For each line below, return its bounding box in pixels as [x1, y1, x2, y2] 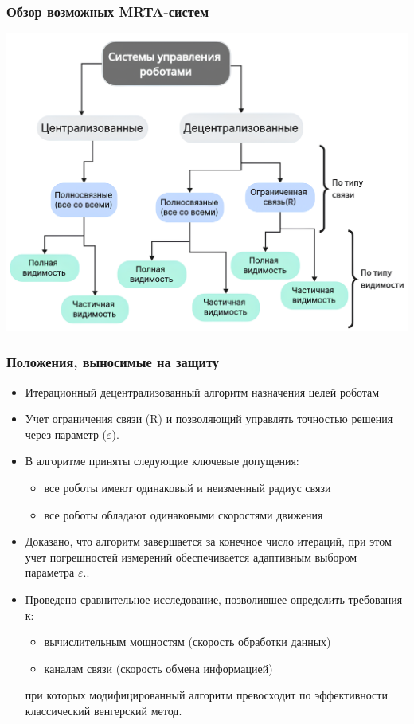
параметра [25, 564, 75, 581]
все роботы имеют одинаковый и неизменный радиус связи [44, 479, 331, 495]
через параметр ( [25, 425, 107, 442]
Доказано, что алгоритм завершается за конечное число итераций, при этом [25, 533, 392, 550]
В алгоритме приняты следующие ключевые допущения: [25, 452, 299, 469]
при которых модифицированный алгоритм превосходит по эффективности [25, 687, 388, 703]
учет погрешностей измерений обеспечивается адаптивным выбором [25, 548, 357, 565]
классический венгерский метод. [25, 702, 182, 718]
